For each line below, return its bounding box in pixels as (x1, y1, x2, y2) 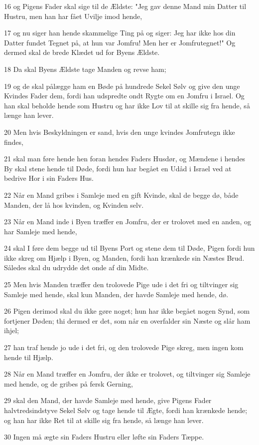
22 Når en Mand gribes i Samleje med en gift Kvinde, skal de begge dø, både (4, 189, 239, 200)
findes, (4, 136, 23, 147)
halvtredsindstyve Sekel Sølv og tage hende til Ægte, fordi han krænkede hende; (4, 405, 248, 415)
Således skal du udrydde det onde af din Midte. (4, 262, 149, 273)
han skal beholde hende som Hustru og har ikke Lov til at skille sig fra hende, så (4, 100, 250, 110)
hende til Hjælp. (4, 352, 53, 362)
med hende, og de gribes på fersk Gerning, (4, 378, 133, 389)
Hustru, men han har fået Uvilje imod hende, (4, 10, 142, 21)
